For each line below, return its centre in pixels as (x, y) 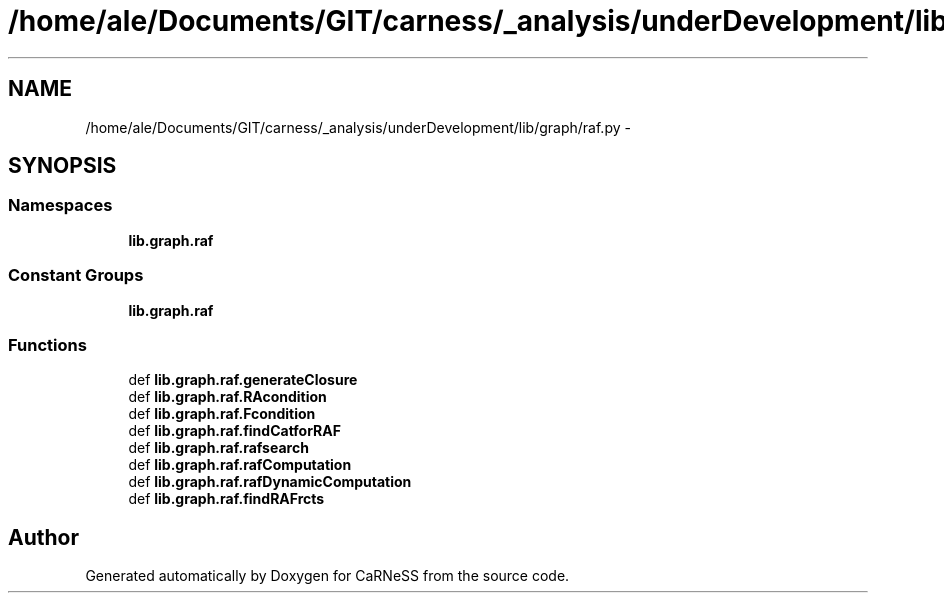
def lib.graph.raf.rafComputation (240, 465)
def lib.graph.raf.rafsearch (218, 448)
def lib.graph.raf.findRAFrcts (226, 499)
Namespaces (60, 205)
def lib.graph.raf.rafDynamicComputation (270, 482)
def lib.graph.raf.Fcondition (222, 414)
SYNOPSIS (62, 166)
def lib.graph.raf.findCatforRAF (234, 431)
